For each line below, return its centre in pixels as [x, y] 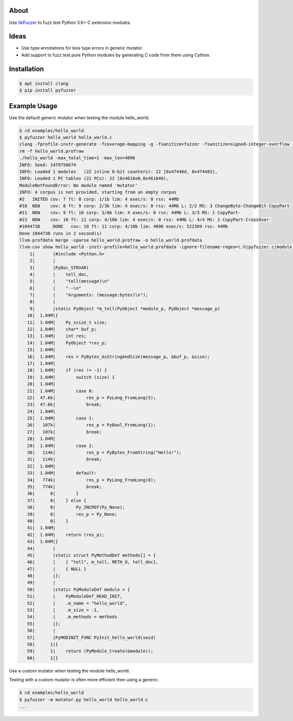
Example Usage [33, 106]
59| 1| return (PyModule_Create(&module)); [90, 651]
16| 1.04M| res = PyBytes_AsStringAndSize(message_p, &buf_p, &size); [118, 357]
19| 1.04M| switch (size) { [71, 377]
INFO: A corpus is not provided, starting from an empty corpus [98, 192]
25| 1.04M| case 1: [61, 418]
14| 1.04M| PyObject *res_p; [67, 343]
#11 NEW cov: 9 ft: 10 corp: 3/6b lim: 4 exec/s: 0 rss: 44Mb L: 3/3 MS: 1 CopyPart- [130, 213]
